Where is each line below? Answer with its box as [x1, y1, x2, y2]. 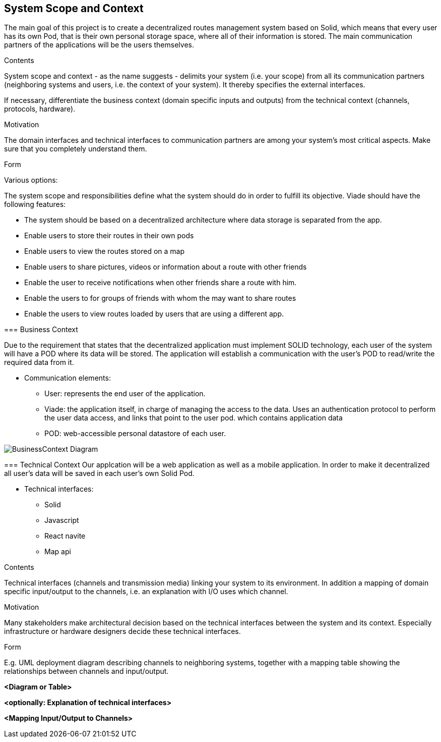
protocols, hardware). [4, 104, 76, 114]
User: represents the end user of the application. [44, 389, 206, 398]
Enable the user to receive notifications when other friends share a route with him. [24, 278, 297, 287]
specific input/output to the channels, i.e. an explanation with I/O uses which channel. [4, 587, 288, 596]
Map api [44, 547, 71, 556]
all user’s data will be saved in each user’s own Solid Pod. [4, 469, 195, 478]
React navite [44, 532, 86, 541]
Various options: [4, 176, 58, 185]
